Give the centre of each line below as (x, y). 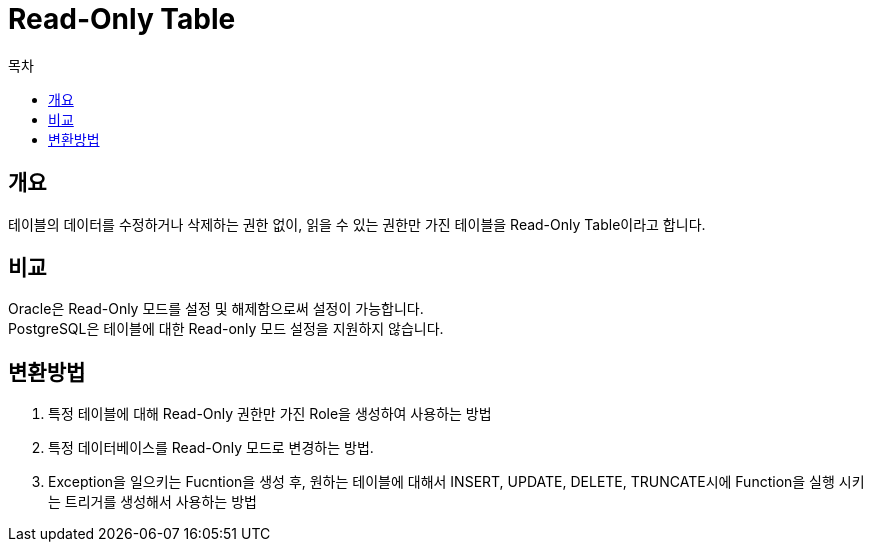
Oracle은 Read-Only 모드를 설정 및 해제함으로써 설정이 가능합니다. (216, 309)
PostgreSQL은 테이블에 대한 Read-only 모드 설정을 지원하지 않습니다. (226, 329)
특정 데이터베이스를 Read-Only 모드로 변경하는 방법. (211, 448)
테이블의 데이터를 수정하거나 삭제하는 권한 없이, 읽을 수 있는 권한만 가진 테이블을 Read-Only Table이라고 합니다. (357, 224)
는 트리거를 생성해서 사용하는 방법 (152, 502)
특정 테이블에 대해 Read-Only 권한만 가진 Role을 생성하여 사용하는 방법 (270, 414)
